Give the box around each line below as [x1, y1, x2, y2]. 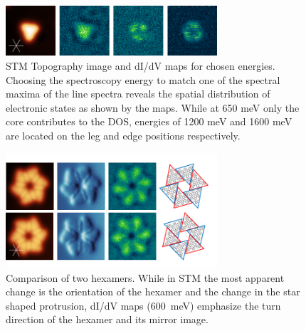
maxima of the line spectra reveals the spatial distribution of [6, 86, 270, 101]
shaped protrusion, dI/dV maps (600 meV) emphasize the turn [6, 298, 281, 312]
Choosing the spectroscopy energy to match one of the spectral [6, 72, 280, 87]
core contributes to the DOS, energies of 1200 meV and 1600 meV [6, 114, 292, 129]
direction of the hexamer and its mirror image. [6, 312, 209, 327]
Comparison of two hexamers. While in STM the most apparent [6, 270, 285, 285]
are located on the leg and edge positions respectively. [6, 127, 241, 142]
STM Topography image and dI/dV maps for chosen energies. [6, 58, 275, 73]
